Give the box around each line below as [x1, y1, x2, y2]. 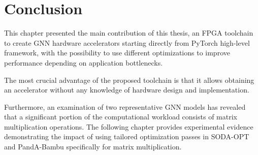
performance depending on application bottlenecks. [4, 57, 163, 68]
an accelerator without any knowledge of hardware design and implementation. [4, 84, 249, 95]
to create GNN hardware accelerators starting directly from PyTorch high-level [4, 37, 250, 48]
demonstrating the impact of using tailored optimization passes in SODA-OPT [4, 131, 249, 142]
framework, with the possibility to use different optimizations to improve [4, 47, 230, 58]
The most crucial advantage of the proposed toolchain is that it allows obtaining [4, 74, 254, 85]
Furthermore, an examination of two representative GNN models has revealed [4, 101, 246, 112]
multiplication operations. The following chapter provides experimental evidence [4, 121, 253, 132]
